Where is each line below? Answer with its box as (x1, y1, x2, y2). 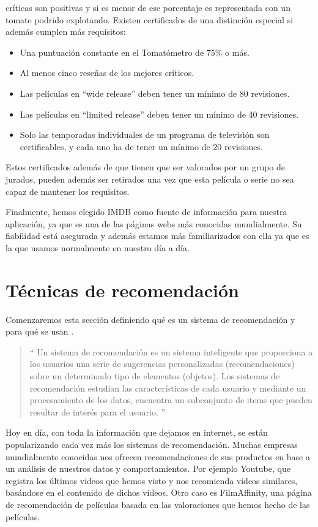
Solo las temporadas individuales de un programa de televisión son (20, 128, 270, 141)
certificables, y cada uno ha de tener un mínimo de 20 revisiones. (20, 140, 263, 153)
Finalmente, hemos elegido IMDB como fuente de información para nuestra (6, 205, 287, 218)
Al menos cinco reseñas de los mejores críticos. (20, 66, 194, 79)
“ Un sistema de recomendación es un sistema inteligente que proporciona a (29, 345, 313, 358)
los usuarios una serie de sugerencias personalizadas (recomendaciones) (29, 357, 295, 370)
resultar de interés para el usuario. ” (29, 405, 166, 418)
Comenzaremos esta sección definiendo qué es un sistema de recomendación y (6, 313, 295, 325)
